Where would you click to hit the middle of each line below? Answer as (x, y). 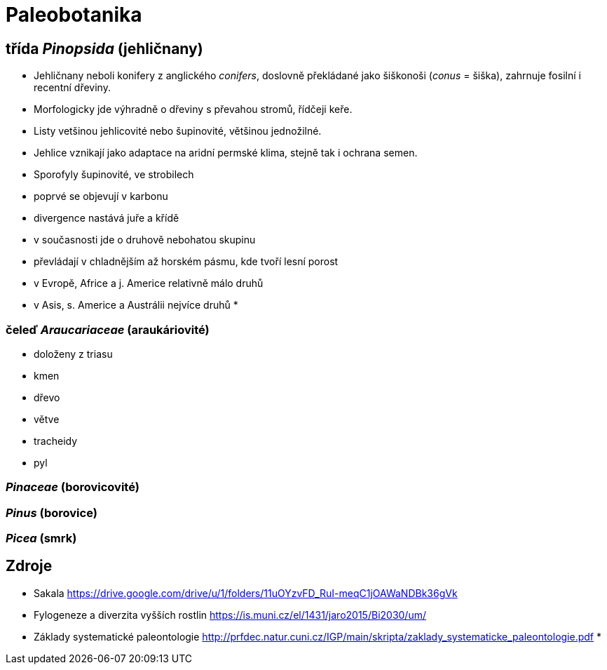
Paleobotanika (74, 15)
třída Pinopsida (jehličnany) (104, 48)
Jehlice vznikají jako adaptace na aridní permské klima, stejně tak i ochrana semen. (226, 153)
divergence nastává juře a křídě (107, 218)
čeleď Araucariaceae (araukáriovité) (108, 329)
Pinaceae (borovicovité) (73, 487)
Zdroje (29, 566)
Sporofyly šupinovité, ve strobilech (114, 175)
